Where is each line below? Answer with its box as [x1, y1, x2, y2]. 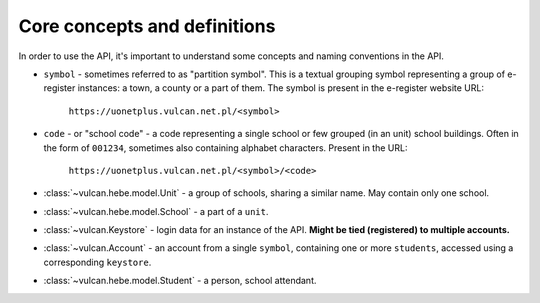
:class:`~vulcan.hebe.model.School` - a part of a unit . [43, 205, 269, 217]
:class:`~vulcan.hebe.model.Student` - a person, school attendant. [43, 275, 317, 287]
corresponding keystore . [43, 256, 152, 268]
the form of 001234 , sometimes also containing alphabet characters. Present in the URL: [43, 141, 408, 154]
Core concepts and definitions [18, 15, 276, 37]
